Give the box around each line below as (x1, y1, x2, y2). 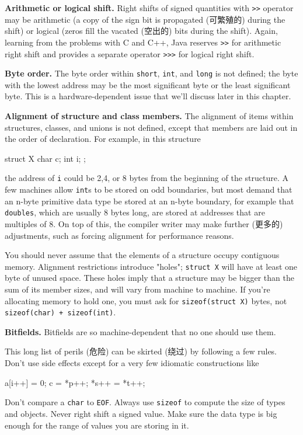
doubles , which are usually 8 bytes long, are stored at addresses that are (5, 206, 265, 218)
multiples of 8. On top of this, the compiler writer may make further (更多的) (5, 217, 283, 229)
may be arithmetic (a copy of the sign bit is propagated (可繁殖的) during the (5, 13, 285, 25)
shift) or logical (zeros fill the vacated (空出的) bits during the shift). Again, (5, 25, 278, 37)
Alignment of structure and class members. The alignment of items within (5, 110, 294, 121)
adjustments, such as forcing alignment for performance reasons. (5, 229, 234, 241)
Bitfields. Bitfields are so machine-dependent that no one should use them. (5, 325, 276, 337)
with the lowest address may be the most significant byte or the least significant (5, 78, 291, 91)
